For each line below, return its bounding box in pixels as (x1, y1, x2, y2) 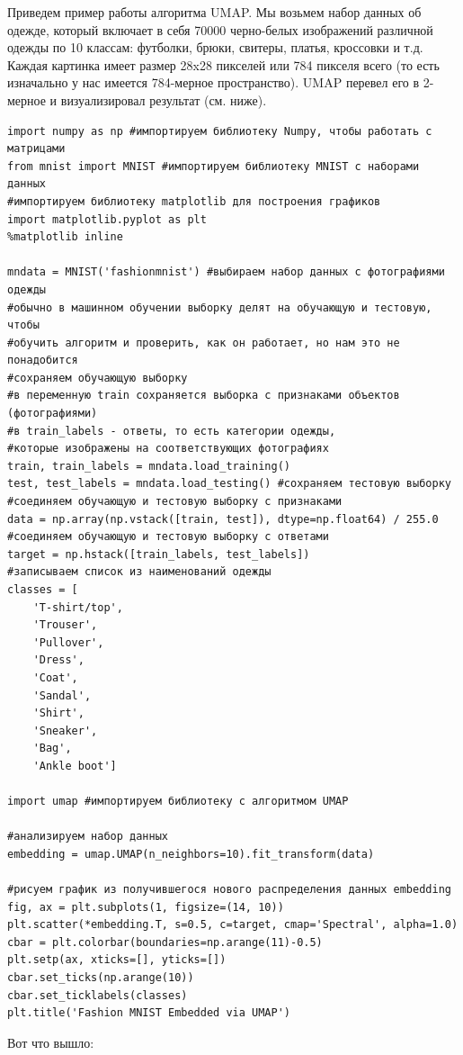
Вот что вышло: (7, 1032, 94, 1051)
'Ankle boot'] (32, 759, 117, 772)
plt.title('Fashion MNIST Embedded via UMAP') (7, 1006, 290, 1020)
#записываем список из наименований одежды (7, 565, 272, 579)
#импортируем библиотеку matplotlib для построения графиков (7, 194, 381, 208)
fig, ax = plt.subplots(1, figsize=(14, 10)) (7, 900, 284, 914)
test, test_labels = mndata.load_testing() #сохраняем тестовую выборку (7, 477, 451, 491)
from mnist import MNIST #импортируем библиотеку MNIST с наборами (7, 159, 420, 173)
